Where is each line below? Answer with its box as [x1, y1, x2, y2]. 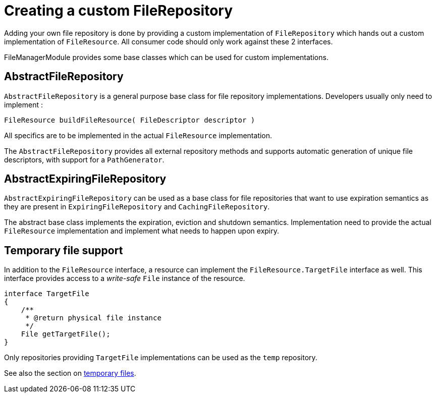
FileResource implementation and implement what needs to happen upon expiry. [4, 226, 280, 236]
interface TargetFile [4, 290, 89, 298]
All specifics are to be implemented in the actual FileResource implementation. [4, 131, 272, 140]
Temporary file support [4, 244, 123, 257]
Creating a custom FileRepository [4, 2, 233, 19]
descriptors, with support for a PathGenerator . [4, 155, 165, 164]
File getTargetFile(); [21, 330, 111, 338]
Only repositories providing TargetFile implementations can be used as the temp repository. [4, 353, 317, 362]
